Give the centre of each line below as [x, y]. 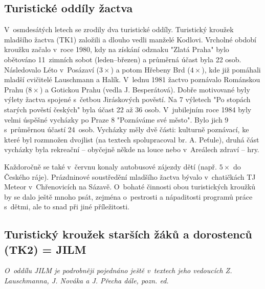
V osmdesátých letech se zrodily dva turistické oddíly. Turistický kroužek [119, 29]
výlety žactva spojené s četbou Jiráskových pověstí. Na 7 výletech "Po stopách [127, 99]
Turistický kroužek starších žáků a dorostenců [128, 234]
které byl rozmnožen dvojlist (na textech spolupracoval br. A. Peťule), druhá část [132, 139]
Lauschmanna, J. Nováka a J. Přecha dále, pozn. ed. [86, 281]
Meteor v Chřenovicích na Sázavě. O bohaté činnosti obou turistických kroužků [130, 187]
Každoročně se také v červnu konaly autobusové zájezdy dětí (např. [111, 166]
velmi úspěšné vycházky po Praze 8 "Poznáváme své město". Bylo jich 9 [116, 119]
